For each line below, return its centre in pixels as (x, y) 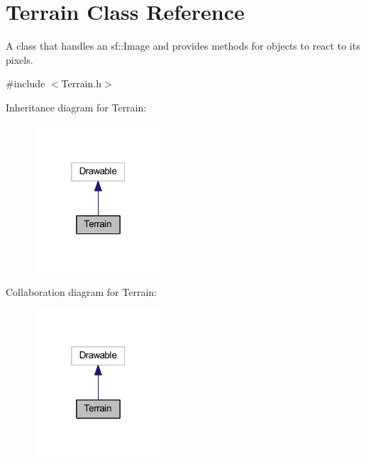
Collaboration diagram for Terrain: (81, 291)
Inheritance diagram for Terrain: (76, 107)
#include (26, 83)
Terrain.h (82, 83)
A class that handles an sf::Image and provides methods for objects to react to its (183, 46)
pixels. (20, 59)
